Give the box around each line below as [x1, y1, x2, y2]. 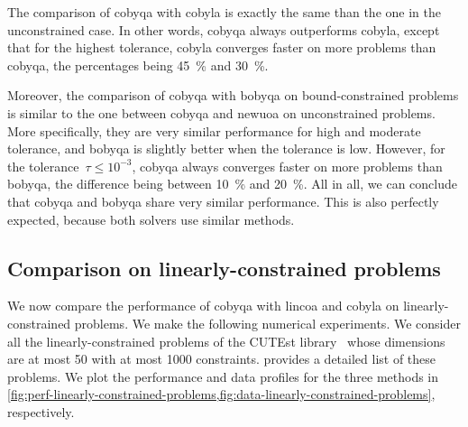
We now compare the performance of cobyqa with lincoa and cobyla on [7, 296, 399, 315]
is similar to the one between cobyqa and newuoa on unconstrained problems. [7, 103, 436, 122]
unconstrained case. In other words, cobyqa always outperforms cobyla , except [7, 20, 440, 39]
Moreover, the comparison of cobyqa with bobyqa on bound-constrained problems [7, 86, 459, 105]
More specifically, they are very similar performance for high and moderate [7, 121, 421, 140]
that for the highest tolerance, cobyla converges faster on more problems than [7, 38, 436, 57]
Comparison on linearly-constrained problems [7, 254, 441, 282]
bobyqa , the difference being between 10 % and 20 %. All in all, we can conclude [7, 174, 457, 193]
